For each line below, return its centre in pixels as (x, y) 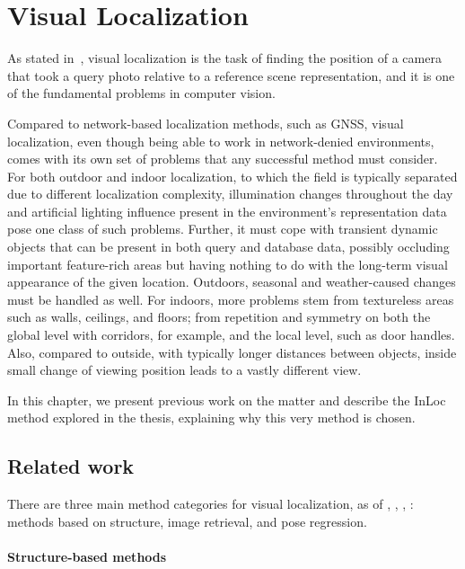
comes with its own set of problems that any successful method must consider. (223, 159)
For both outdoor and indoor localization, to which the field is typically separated (232, 176)
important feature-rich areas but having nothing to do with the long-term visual (228, 264)
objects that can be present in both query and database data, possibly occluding (228, 247)
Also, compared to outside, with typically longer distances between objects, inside (232, 352)
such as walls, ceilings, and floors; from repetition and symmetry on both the (219, 317)
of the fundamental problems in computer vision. (141, 93)
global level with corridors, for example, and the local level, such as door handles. (231, 335)
